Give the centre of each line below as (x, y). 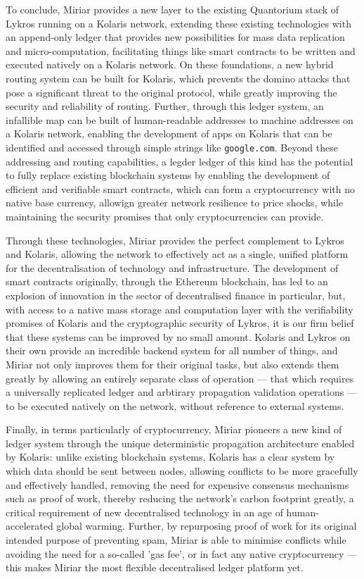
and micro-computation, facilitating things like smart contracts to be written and (181, 50)
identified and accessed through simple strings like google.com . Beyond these (172, 147)
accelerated (30, 526)
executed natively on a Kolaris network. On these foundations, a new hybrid (170, 64)
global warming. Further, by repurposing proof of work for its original (207, 526)
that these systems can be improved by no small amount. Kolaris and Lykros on (178, 336)
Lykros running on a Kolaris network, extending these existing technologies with (178, 23)
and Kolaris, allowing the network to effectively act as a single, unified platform (177, 254)
